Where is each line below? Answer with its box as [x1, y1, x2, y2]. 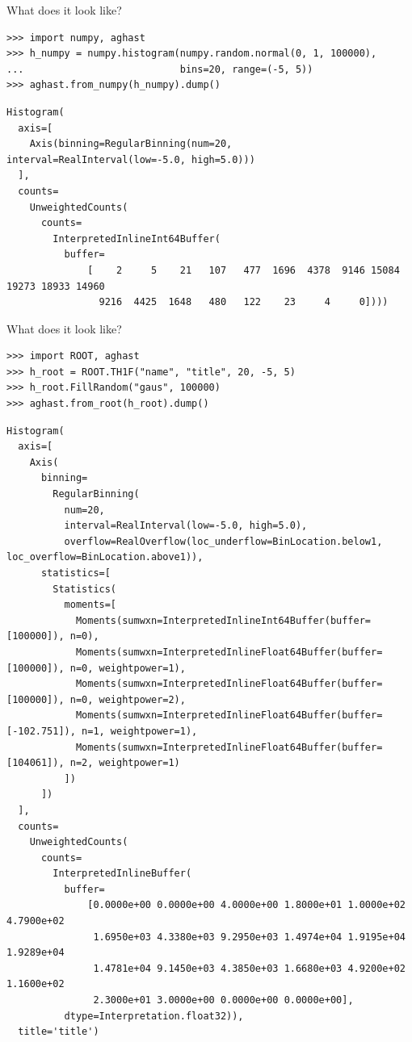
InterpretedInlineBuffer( [53, 868, 192, 880]
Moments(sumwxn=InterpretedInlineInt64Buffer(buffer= [75, 614, 372, 626]
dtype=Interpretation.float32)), [64, 1010, 244, 1022]
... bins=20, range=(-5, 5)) [6, 63, 313, 75]
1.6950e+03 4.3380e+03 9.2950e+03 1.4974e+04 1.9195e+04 [93, 931, 406, 943]
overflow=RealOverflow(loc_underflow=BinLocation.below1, [64, 535, 383, 547]
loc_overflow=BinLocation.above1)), [6, 551, 204, 563]
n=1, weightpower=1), [82, 725, 198, 737]
